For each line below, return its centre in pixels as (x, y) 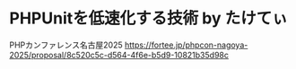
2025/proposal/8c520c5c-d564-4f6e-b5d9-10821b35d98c (119, 55)
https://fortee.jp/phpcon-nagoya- (186, 45)
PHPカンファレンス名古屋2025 (66, 45)
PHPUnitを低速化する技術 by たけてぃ (149, 18)
